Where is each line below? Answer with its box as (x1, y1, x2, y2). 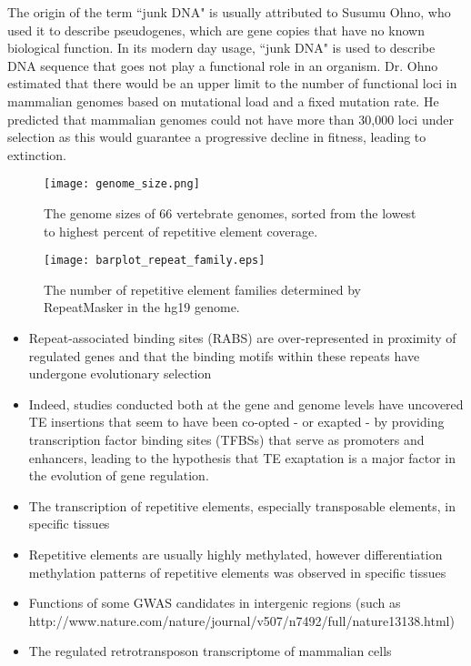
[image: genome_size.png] (44, 177, 200, 191)
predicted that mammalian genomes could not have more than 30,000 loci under (7, 109, 454, 128)
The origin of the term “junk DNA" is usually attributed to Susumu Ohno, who (7, 3, 451, 21)
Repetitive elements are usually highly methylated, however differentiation (28, 544, 443, 563)
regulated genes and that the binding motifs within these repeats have (28, 346, 420, 365)
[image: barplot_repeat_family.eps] (44, 254, 266, 267)
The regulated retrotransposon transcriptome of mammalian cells (28, 641, 392, 661)
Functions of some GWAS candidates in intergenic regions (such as (28, 593, 401, 612)
